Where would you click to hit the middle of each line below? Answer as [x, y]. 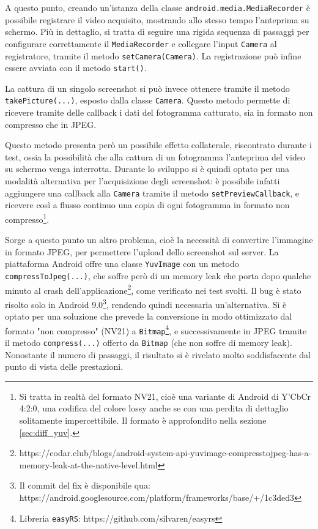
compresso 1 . [27, 218]
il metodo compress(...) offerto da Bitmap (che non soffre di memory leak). [149, 343]
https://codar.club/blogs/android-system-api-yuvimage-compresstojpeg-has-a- [165, 453]
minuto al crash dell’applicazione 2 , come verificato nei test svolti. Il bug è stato [153, 289]
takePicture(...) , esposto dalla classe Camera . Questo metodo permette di [148, 100]
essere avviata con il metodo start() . [76, 68]
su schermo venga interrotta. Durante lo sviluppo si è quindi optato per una [147, 169]
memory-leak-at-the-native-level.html [88, 464]
